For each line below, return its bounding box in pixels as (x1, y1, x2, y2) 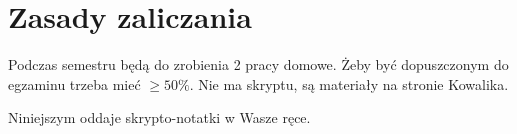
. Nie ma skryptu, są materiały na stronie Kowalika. (189, 73, 509, 94)
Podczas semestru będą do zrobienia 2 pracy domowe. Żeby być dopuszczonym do (8, 54, 509, 75)
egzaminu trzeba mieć (8, 73, 141, 94)
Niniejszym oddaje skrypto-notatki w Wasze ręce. (8, 107, 311, 128)
